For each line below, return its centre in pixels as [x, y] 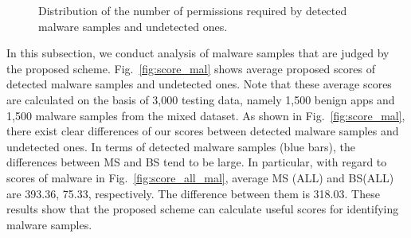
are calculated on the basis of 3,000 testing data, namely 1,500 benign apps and [201, 99]
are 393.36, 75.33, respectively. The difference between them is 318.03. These [193, 193]
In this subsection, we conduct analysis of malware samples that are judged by [198, 53]
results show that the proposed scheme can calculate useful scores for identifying [203, 209]
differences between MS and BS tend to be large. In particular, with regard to [197, 162]
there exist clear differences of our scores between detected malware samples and [203, 131]
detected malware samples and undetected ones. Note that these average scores [199, 84]
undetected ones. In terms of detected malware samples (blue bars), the [181, 146]
